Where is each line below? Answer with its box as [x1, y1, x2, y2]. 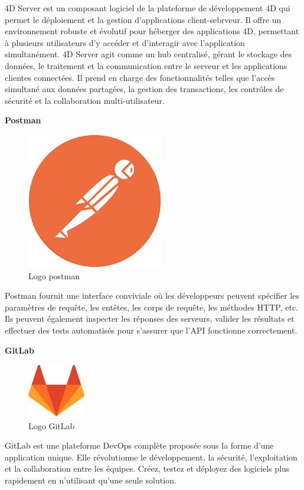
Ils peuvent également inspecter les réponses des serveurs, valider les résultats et [5, 312, 295, 325]
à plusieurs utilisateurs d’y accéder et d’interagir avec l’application [5, 36, 245, 48]
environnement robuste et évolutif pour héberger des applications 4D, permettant [5, 25, 299, 37]
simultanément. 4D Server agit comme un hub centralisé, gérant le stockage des [5, 48, 292, 60]
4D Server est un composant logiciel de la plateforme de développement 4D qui [5, 2, 290, 14]
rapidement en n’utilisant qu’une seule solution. [5, 474, 176, 486]
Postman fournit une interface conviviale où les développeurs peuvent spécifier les [5, 289, 299, 302]
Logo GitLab [28, 419, 75, 432]
